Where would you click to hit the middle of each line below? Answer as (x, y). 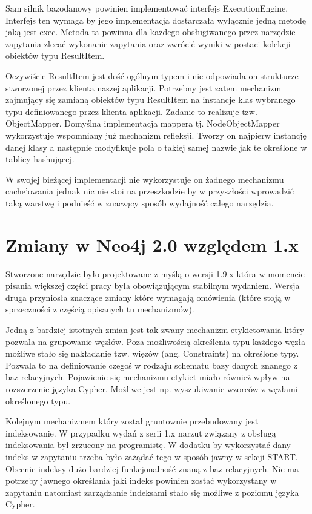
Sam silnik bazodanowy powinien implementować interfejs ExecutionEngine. (147, 8)
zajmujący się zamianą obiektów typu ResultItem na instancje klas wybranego (151, 100)
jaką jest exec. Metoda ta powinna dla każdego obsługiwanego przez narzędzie (151, 32)
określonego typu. (38, 400)
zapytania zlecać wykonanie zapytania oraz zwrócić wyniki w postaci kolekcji (148, 43)
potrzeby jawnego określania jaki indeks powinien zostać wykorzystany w (141, 480)
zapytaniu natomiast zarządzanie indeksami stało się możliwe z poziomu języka (152, 492)
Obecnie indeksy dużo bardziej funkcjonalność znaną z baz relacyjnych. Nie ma (152, 468)
